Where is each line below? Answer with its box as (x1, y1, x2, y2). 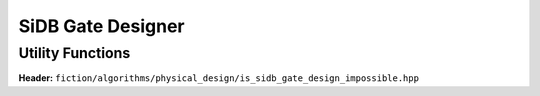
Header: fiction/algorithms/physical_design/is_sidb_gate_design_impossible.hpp (18, 72, 420, 84)
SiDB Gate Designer (18, 15, 185, 37)
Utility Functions (18, 44, 131, 62)
